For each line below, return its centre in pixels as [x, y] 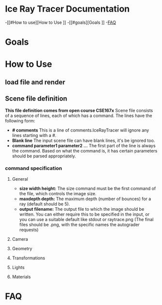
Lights [18, 267]
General [20, 179]
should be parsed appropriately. [44, 156]
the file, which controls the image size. [58, 193]
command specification [33, 169]
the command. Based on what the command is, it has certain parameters [85, 151]
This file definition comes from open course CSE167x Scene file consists [79, 110]
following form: [20, 120]
